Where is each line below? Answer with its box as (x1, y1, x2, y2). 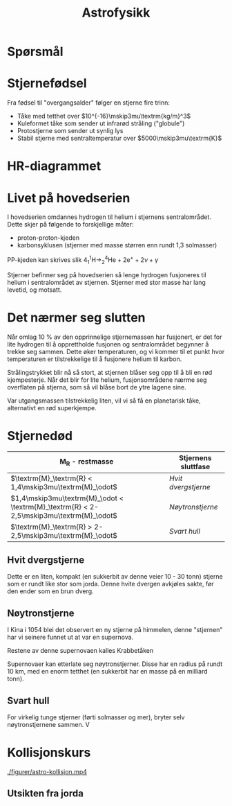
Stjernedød (7, 428, 73, 444)
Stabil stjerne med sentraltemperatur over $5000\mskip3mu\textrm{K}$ (17, 134, 222, 143)
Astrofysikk (81, 5, 151, 21)
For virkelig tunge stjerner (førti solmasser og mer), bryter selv (7, 713, 185, 721)
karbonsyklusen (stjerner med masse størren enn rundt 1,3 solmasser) (17, 241, 217, 249)
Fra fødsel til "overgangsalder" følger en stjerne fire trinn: (7, 98, 171, 107)
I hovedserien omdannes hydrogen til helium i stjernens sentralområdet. (7, 213, 212, 221)
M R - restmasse (59, 456, 114, 468)
